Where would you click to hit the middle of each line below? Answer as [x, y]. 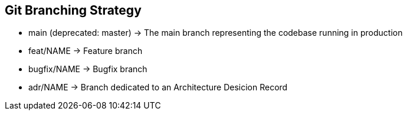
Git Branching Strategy [73, 10]
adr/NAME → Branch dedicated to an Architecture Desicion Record [158, 87]
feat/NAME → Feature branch [86, 51]
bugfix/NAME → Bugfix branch [88, 69]
